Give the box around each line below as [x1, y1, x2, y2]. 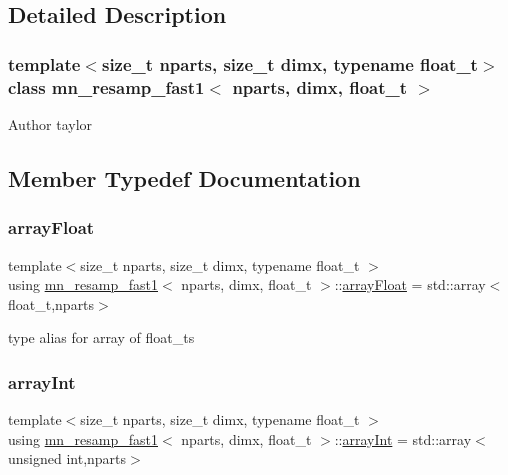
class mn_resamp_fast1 [8, 74, 205, 99]
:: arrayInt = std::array [334, 428, 472, 449]
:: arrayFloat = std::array [334, 274, 486, 295]
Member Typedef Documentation [8, 162, 361, 193]
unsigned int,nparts [8, 448, 127, 469]
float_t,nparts [8, 293, 95, 314]
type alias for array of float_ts [8, 327, 195, 348]
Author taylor [8, 113, 93, 134]
